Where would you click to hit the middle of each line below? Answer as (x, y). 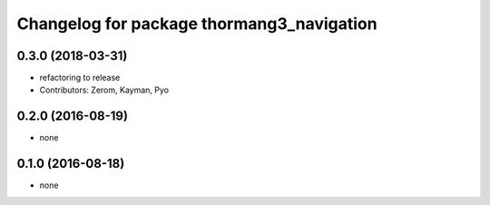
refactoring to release (80, 78)
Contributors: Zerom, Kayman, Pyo (104, 90)
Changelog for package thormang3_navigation (197, 24)
